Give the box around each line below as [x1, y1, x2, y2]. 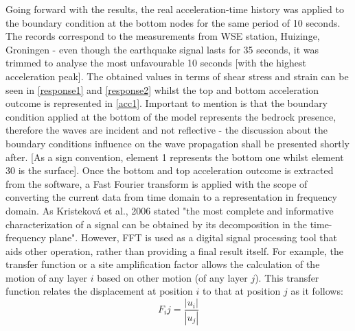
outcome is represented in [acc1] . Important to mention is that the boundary [5, 96, 328, 110]
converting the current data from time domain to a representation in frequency [5, 190, 337, 204]
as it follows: [290, 284, 343, 298]
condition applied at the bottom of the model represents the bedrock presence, [5, 109, 336, 123]
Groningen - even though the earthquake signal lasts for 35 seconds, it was [5, 42, 319, 56]
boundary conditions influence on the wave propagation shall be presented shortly [5, 136, 350, 150]
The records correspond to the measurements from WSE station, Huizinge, [5, 29, 320, 43]
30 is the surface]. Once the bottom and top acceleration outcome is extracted [5, 163, 334, 177]
